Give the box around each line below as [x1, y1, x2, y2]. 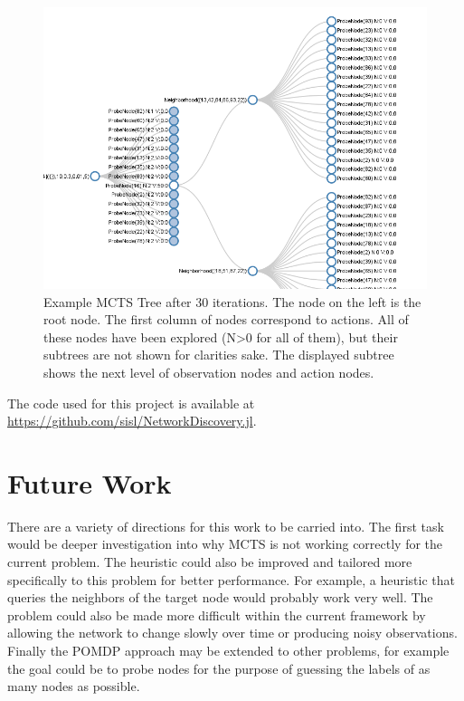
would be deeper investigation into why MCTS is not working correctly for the [7, 534, 443, 553]
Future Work [7, 464, 172, 501]
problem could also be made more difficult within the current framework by [7, 605, 426, 624]
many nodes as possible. [7, 677, 140, 696]
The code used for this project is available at [7, 393, 255, 412]
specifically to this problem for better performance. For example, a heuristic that [7, 570, 455, 589]
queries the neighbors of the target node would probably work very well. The [7, 588, 433, 607]
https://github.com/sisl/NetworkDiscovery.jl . [7, 411, 257, 430]
